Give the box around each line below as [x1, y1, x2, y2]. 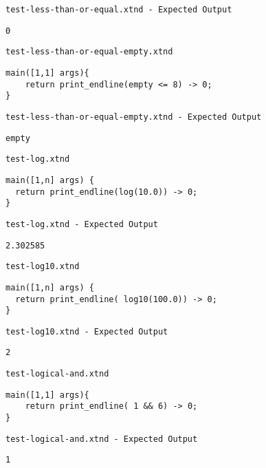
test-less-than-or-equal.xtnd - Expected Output [5, 5, 232, 14]
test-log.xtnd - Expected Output [5, 219, 158, 229]
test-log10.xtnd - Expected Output [5, 326, 168, 337]
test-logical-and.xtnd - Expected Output [5, 434, 198, 444]
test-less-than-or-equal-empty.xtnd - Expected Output [5, 111, 262, 122]
